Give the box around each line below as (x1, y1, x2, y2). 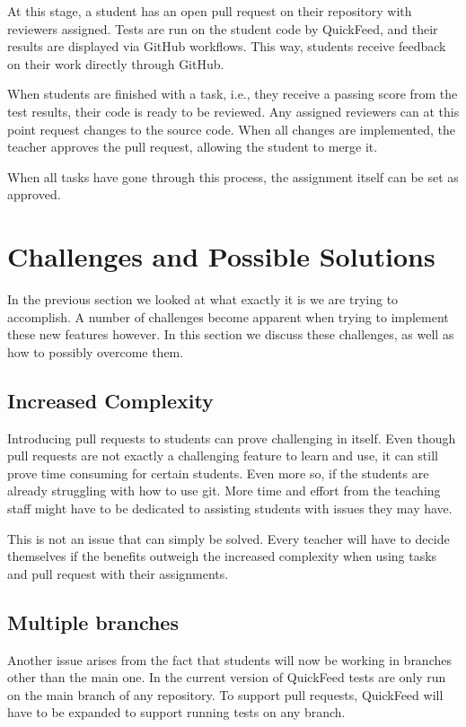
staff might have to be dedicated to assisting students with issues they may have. (7, 499, 453, 518)
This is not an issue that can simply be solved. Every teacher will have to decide (7, 529, 450, 547)
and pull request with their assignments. (7, 564, 229, 582)
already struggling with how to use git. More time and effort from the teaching (7, 481, 441, 500)
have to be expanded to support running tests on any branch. (7, 703, 346, 722)
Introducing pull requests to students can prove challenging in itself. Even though (7, 428, 456, 447)
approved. (7, 185, 61, 204)
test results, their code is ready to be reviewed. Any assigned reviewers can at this (7, 101, 460, 120)
